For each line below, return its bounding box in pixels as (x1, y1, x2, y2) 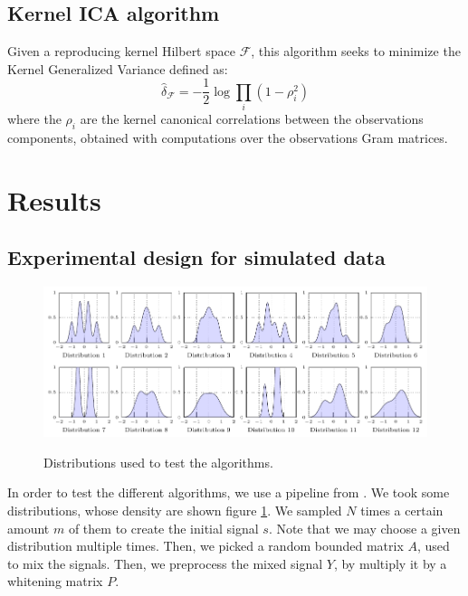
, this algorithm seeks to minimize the (251, 42, 461, 61)
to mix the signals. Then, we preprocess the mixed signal (7, 553, 323, 572)
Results (7, 181, 101, 218)
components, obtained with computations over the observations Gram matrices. (7, 128, 448, 147)
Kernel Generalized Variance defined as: (7, 59, 228, 78)
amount (7, 518, 50, 537)
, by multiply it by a (333, 553, 447, 572)
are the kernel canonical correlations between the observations (80, 109, 424, 128)
